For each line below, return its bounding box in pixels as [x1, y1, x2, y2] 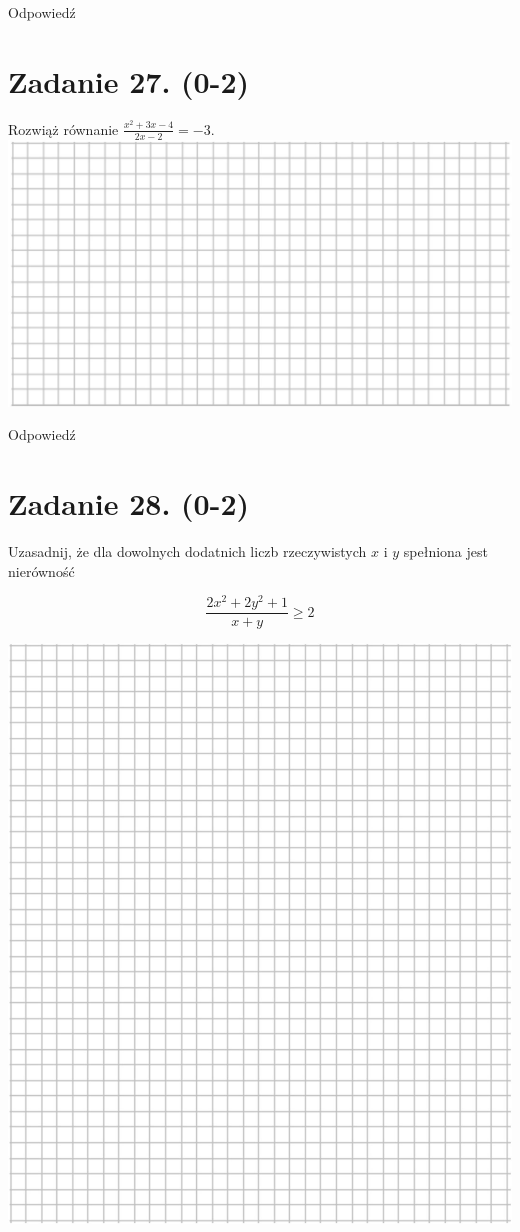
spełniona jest [403, 541, 488, 562]
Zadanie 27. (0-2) [8, 60, 249, 101]
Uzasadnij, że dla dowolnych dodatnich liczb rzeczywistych [8, 541, 367, 562]
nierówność [8, 560, 75, 581]
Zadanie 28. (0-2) [8, 483, 249, 524]
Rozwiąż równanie [8, 118, 119, 139]
